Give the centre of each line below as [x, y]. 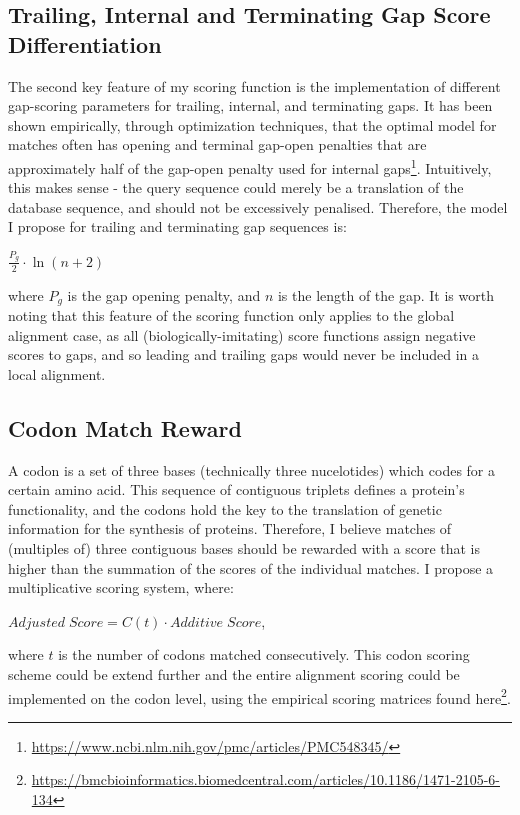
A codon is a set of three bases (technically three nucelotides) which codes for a [252, 469]
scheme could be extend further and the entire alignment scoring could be [234, 673]
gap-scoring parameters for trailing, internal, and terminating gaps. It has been [250, 105]
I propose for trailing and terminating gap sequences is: [177, 226]
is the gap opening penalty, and [164, 294]
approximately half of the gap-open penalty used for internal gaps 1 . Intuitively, [250, 166]
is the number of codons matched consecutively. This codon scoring [264, 654]
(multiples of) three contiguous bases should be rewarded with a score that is [244, 547]
